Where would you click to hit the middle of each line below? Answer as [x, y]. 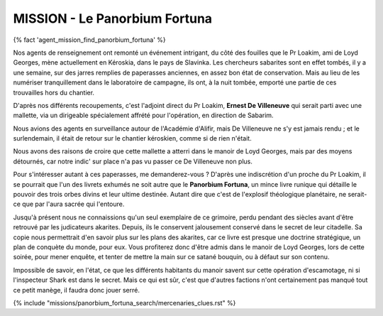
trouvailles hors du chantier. [54, 92]
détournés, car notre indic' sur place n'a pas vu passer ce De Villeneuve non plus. [133, 161]
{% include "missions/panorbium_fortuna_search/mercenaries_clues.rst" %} [124, 303]
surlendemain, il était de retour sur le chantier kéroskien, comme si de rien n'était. [132, 138]
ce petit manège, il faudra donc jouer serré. [76, 290]
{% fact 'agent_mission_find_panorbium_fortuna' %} [89, 40]
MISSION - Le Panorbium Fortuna [113, 18]
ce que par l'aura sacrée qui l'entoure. [69, 204]
